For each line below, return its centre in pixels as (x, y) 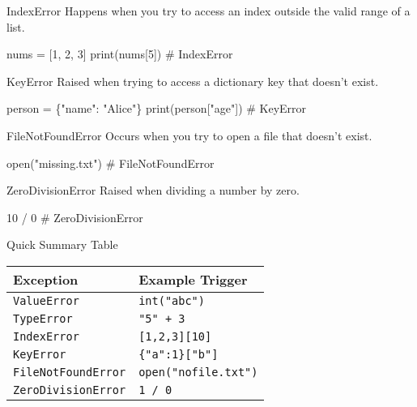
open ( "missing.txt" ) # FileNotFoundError (111, 163)
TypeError (43, 318)
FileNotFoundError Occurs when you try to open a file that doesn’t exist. (189, 135)
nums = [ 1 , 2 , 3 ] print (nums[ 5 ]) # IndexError (120, 54)
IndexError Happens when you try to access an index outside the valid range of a (208, 11)
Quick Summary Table (62, 244)
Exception (46, 279)
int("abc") (172, 300)
